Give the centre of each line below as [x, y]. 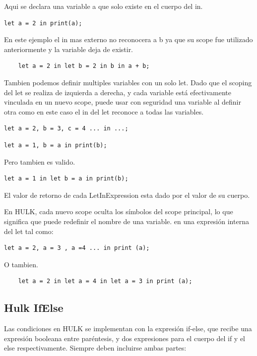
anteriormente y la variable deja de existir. [69, 49]
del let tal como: [29, 231]
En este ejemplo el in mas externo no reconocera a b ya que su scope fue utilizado [128, 39]
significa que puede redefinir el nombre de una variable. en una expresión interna [127, 221]
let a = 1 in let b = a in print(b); [66, 179]
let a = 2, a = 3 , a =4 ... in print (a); [77, 248]
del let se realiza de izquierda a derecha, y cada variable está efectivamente [118, 92]
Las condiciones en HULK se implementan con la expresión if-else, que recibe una [128, 328]
